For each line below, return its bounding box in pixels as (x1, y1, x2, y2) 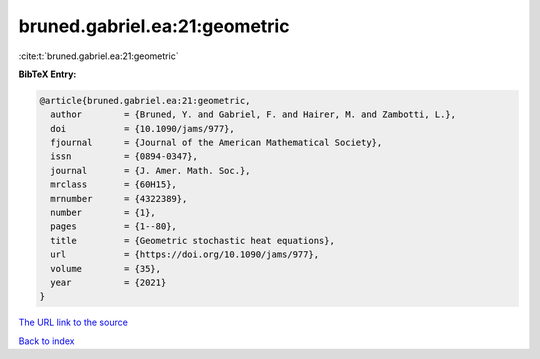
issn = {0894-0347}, (50, 151, 199, 162)
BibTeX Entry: (18, 68, 77, 80)
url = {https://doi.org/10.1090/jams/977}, (50, 249, 320, 260)
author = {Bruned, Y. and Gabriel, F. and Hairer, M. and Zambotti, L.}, (50, 109, 457, 120)
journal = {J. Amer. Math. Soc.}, (50, 165, 251, 176)
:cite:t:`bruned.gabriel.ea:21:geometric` (18, 50, 179, 62)
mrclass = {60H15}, (50, 179, 177, 190)
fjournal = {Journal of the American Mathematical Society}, (50, 137, 383, 149)
